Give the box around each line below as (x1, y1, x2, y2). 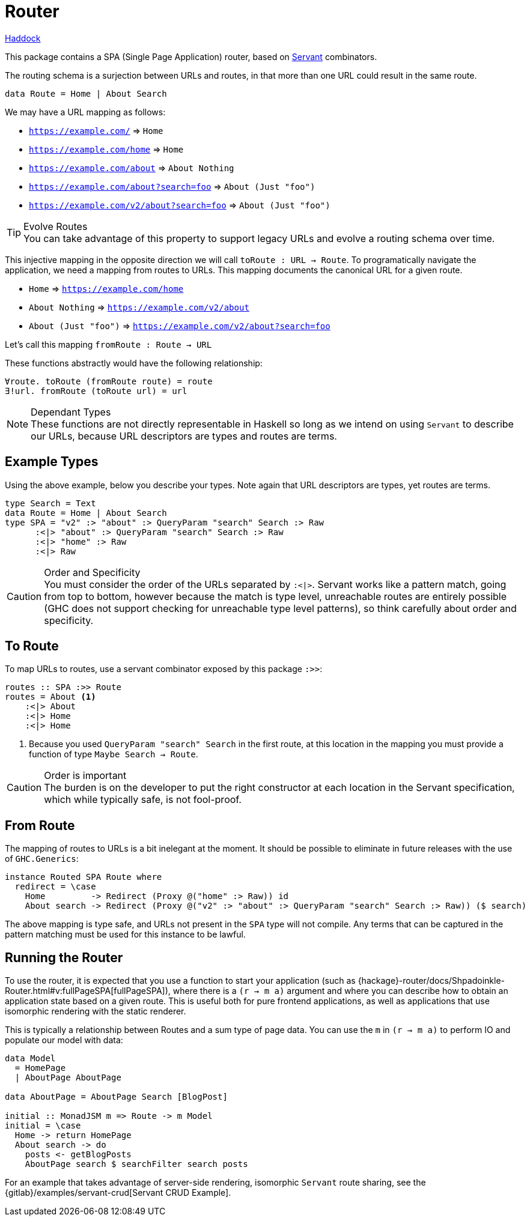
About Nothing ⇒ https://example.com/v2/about (29, 301, 249, 312)
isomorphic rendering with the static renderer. (5, 1006, 186, 1017)
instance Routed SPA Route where (5, 872, 162, 882)
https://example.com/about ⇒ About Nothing (29, 162, 234, 173)
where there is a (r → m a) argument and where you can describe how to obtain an (172, 986, 508, 996)
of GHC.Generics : (5, 853, 79, 864)
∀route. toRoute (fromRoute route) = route (5, 376, 213, 386)
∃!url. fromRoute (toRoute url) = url (5, 386, 187, 396)
